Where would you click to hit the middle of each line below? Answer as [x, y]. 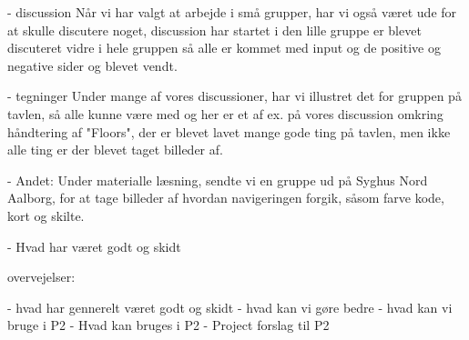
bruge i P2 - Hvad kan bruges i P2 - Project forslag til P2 [168, 325]
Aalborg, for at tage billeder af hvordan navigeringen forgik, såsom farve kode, [226, 198]
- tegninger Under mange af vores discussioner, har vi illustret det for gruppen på [234, 96]
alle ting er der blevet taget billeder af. [115, 150]
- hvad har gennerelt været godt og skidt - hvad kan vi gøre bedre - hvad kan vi [230, 307]
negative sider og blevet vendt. [92, 65]
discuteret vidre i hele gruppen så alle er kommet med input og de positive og [224, 48]
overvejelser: [41, 277]
